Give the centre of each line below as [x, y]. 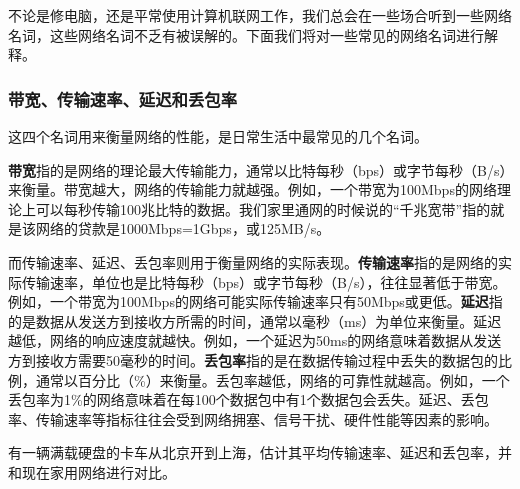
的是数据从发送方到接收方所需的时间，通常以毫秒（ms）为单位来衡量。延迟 [255, 320]
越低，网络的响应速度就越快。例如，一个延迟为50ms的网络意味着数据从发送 [255, 340]
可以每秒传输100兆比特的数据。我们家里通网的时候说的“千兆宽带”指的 [263, 208]
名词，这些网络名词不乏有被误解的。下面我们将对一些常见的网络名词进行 [246, 34]
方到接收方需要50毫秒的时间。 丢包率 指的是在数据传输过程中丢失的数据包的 [253, 359]
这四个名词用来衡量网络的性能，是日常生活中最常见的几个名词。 [218, 136]
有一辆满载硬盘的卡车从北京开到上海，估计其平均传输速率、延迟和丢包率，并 [260, 452]
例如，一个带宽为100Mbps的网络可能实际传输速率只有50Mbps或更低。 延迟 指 [255, 301]
